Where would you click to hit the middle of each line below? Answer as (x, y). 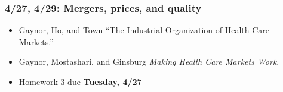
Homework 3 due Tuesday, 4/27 (80, 81)
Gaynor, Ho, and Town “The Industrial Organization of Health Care (144, 30)
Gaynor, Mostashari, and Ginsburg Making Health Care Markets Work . (149, 61)
